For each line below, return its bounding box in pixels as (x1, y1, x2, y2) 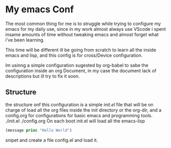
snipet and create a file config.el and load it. (5, 137, 98, 143)
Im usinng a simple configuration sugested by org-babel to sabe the (5, 62, 148, 68)
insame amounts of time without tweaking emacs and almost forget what (5, 31, 159, 37)
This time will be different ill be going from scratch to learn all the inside (5, 47, 156, 53)
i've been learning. (5, 37, 45, 43)
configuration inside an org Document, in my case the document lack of (5, 68, 157, 74)
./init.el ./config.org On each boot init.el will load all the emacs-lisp (5, 118, 145, 124)
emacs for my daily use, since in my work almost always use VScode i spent (5, 26, 166, 32)
